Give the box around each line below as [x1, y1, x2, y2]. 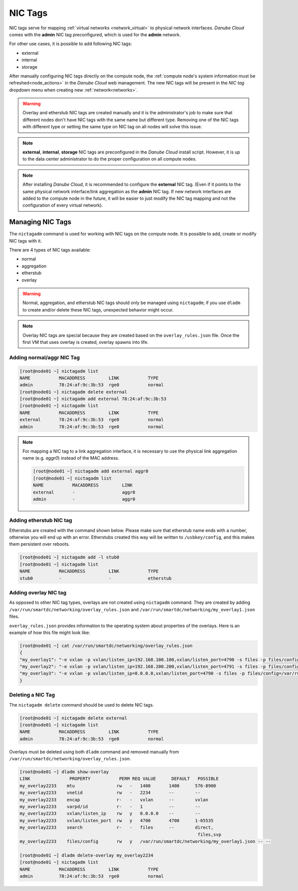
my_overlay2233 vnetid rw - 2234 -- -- [19, 790, 201, 796]
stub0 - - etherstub [19, 575, 172, 581]
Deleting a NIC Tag [9, 691, 55, 698]
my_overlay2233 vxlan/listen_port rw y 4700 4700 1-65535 [19, 817, 214, 823]
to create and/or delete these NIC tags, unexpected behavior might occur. [22, 307, 174, 313]
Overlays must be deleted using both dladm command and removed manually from [9, 748, 179, 755]
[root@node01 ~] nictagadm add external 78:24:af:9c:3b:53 [19, 396, 166, 402]
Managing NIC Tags [9, 218, 72, 226]
